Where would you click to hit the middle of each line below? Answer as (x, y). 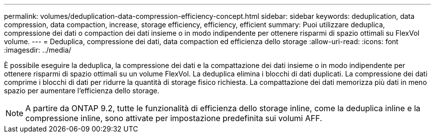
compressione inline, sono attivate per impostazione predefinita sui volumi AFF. (174, 118)
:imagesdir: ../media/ (38, 50)
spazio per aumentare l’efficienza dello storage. (82, 91)
